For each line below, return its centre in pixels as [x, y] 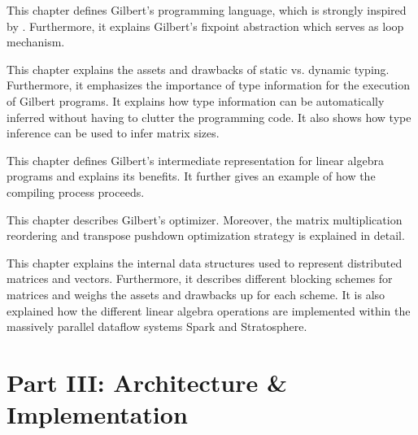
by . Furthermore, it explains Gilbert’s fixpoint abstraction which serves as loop [205, 26]
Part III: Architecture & [147, 382]
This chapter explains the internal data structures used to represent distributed [205, 262]
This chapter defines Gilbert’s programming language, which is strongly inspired [207, 10]
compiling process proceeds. [76, 191]
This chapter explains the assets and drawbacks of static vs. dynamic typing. [198, 69]
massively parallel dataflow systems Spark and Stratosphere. [157, 326]
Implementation [97, 414]
